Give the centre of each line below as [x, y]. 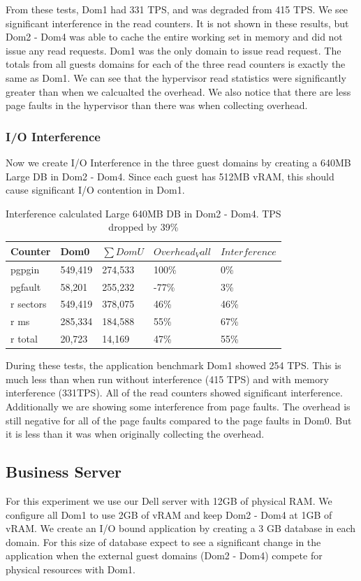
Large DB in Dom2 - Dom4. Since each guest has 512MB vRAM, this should [170, 176]
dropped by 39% [143, 227]
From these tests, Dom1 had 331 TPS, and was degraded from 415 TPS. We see [177, 9]
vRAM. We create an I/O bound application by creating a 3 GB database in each [181, 528]
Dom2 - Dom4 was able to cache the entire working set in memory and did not [174, 37]
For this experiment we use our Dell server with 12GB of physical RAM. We [169, 501]
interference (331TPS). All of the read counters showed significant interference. [174, 393]
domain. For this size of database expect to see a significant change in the [163, 541]
